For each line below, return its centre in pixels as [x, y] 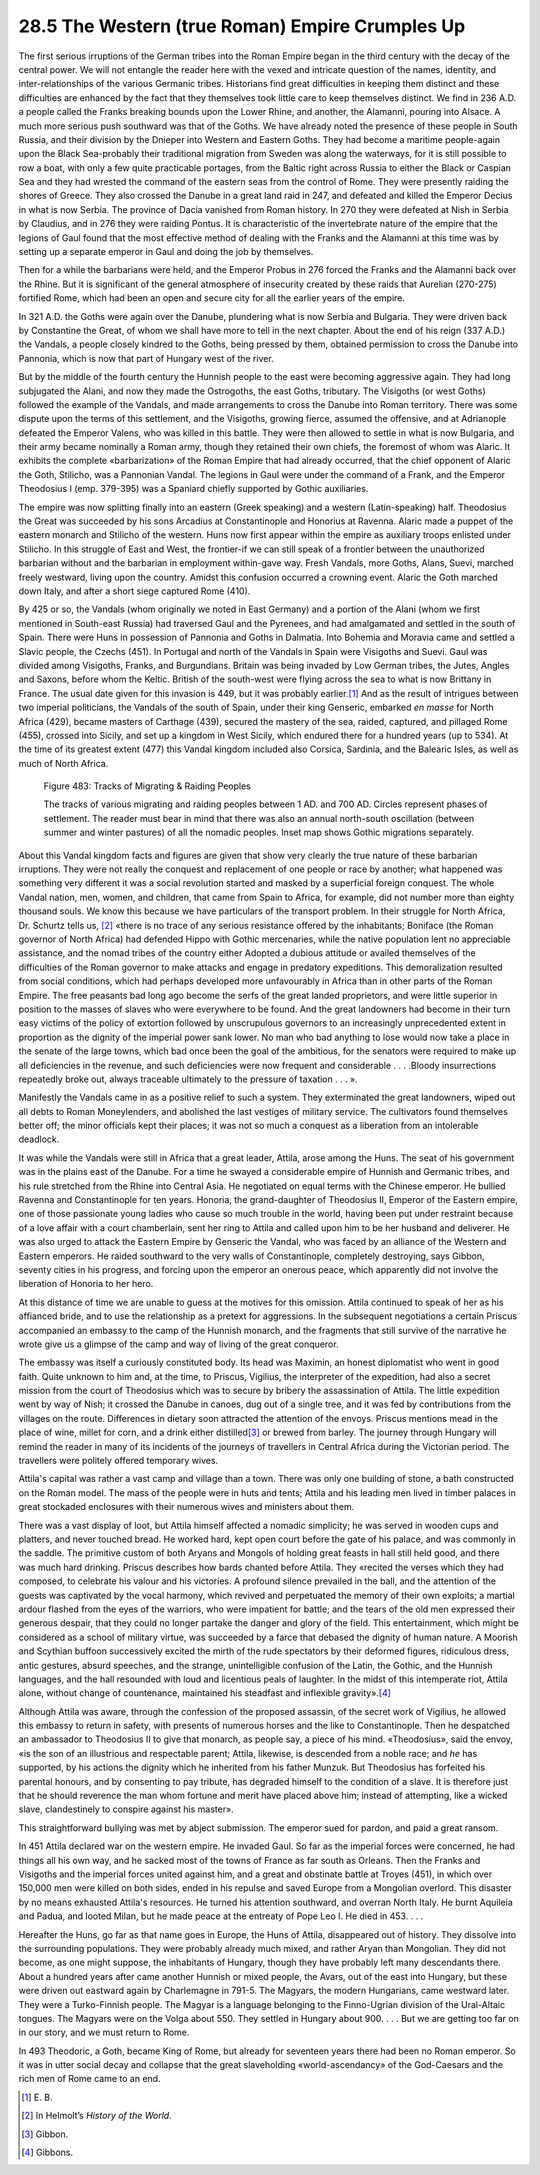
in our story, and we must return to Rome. [104, 2032]
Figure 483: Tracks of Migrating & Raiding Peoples [147, 786]
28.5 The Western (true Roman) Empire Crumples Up [242, 26]
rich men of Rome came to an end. [89, 2079]
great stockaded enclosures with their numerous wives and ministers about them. [186, 1507]
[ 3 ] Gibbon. [45, 2134]
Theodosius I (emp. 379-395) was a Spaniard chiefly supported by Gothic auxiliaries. [193, 489]
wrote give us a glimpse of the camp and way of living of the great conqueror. [178, 1344]
